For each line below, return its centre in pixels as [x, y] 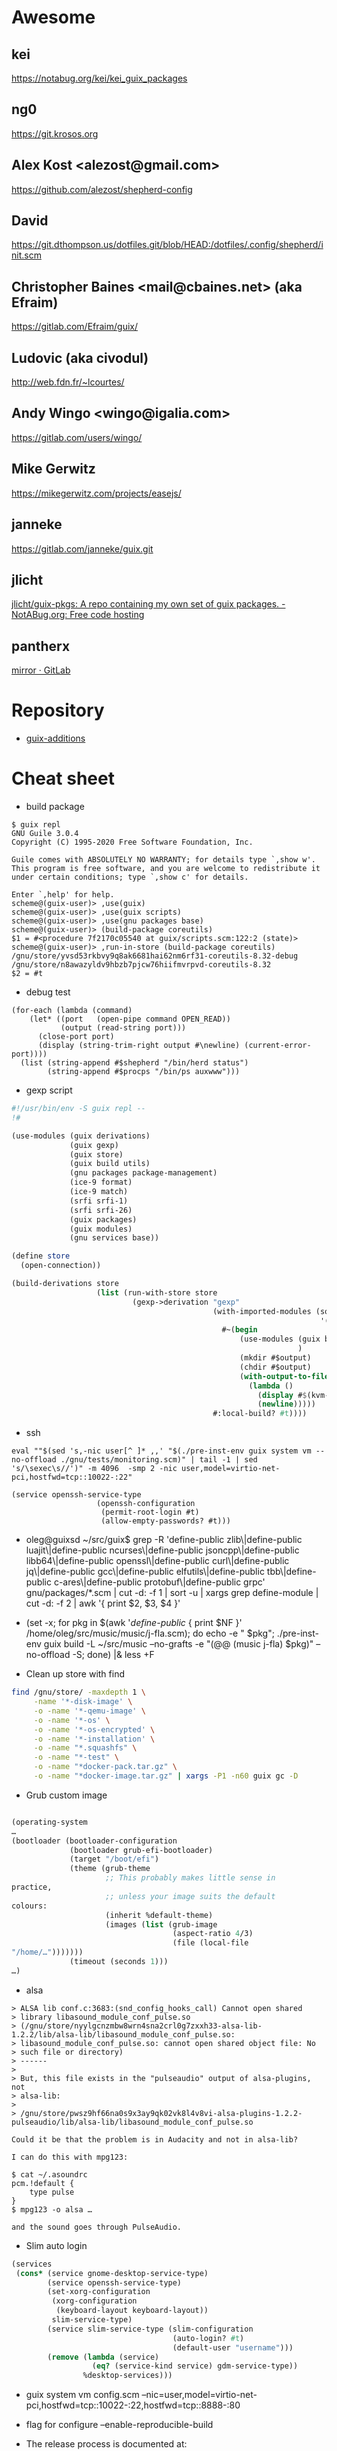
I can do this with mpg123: [70, 2157]
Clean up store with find [75, 1674]
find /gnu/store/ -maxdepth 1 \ [78, 1692]
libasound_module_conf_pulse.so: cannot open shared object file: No [168, 2043]
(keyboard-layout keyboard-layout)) [132, 2311]
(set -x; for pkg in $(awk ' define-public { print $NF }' [134, 1623]
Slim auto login [56, 2245]
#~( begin [239, 1330]
